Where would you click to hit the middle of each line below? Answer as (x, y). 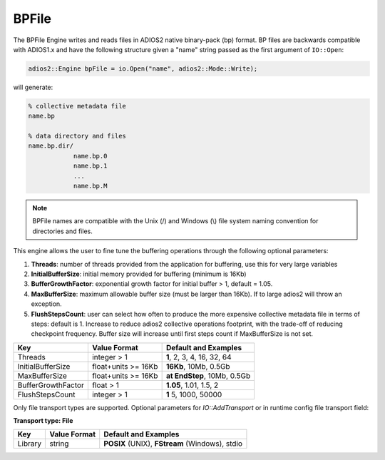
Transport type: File (43, 421)
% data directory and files (77, 136)
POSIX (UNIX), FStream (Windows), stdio (173, 444)
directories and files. (62, 231)
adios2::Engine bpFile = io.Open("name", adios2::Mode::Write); (143, 68)
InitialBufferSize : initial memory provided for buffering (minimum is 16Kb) (139, 274)
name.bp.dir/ (51, 146)
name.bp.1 (90, 166)
